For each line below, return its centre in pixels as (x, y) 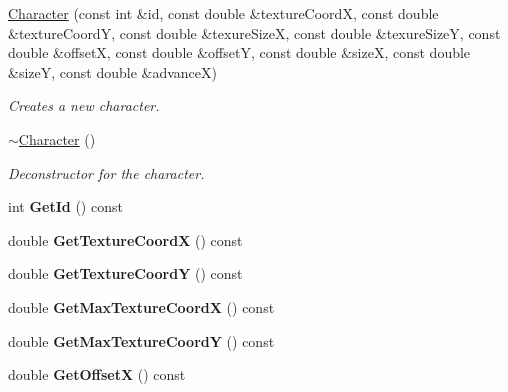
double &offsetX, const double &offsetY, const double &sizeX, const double (239, 52)
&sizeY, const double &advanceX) (112, 71)
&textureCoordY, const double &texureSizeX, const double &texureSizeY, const (254, 32)
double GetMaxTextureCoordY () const (141, 340)
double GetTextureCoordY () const (125, 273)
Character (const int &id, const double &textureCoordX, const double (223, 13)
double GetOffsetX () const (97, 374)
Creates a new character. (84, 105)
